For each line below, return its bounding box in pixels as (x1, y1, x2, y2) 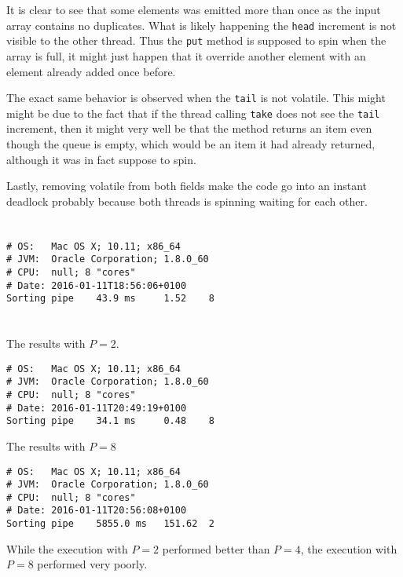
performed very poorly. (37, 556, 148, 572)
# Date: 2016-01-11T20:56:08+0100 (6, 505, 187, 517)
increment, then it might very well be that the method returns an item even (6, 120, 372, 137)
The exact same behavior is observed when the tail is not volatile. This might (6, 89, 386, 106)
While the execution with (6, 540, 128, 557)
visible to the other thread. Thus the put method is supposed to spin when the (6, 32, 387, 49)
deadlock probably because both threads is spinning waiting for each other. (6, 192, 368, 209)
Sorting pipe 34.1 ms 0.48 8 (6, 415, 214, 427)
